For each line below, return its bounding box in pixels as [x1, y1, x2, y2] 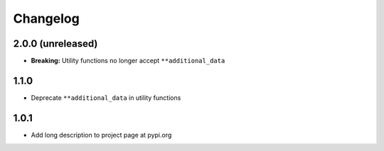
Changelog [13, 11, 80, 26]
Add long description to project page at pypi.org [31, 130, 172, 139]
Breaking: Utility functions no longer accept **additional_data [31, 57, 225, 65]
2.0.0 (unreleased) [13, 38, 98, 50]
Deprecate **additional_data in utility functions [31, 93, 181, 102]
